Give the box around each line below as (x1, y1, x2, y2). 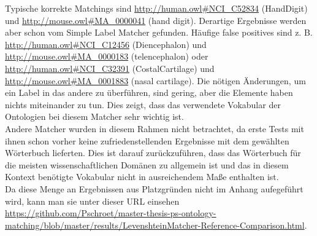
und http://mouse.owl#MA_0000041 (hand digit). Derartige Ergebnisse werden (5, 14, 307, 26)
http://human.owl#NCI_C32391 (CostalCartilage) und (5, 61, 215, 74)
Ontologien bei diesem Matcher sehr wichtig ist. (5, 110, 184, 123)
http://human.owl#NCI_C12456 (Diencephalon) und (5, 37, 207, 50)
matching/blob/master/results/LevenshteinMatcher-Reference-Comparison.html (5, 218, 305, 231)
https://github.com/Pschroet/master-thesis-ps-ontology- (5, 206, 216, 219)
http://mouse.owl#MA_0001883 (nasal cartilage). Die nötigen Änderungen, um (5, 74, 306, 87)
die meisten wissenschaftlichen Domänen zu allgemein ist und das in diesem (5, 158, 289, 171)
